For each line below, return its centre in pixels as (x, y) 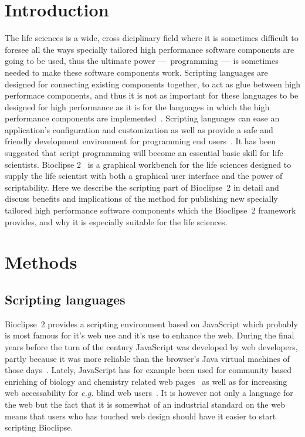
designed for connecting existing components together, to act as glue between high (152, 84)
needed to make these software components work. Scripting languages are (136, 72)
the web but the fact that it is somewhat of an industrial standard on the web (145, 404)
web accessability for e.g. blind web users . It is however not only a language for (149, 393)
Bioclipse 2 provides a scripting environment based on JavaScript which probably (151, 323)
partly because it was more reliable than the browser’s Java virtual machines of (147, 358)
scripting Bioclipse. (39, 427)
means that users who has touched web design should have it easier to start (140, 416)
